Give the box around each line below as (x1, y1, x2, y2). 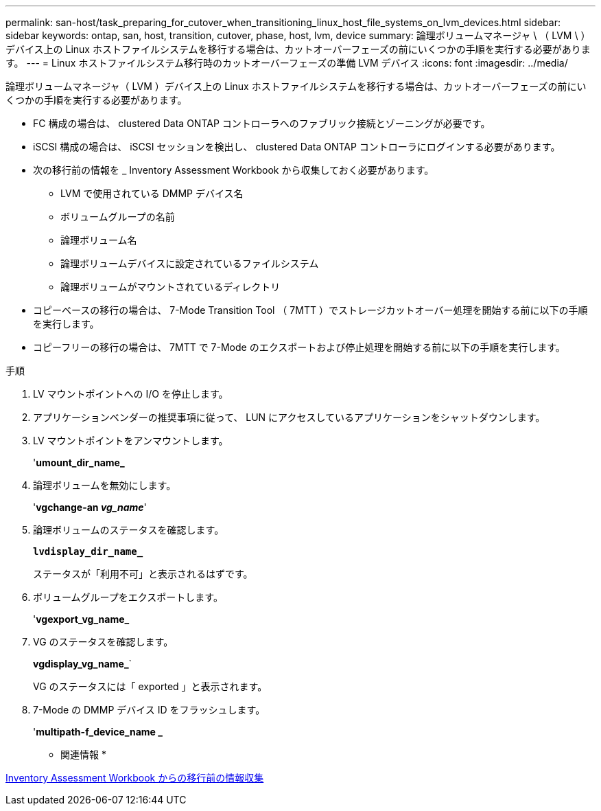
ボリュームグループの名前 (60, 211, 175, 222)
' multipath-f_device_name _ (33, 726, 163, 738)
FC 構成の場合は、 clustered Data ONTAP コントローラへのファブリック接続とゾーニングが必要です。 (33, 117, 491, 129)
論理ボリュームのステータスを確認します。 (33, 524, 224, 536)
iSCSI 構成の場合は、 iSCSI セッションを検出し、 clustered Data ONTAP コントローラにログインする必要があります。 (33, 141, 561, 152)
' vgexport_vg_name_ (33, 613, 130, 625)
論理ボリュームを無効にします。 (33, 479, 176, 491)
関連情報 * (60, 749, 106, 760)
